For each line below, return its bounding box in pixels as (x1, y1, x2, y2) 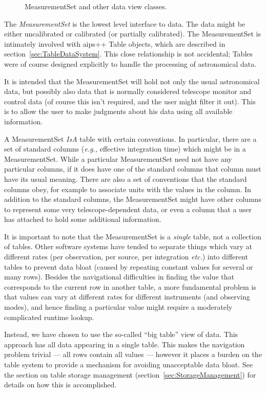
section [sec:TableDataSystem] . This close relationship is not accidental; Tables (4, 48, 253, 59)
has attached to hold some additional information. (4, 214, 161, 224)
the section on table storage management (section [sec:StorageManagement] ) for (4, 369, 256, 380)
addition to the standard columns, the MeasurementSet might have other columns (4, 194, 262, 204)
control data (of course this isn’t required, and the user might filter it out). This (4, 96, 256, 106)
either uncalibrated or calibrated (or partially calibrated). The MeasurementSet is (4, 28, 261, 39)
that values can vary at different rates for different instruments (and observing (4, 291, 250, 302)
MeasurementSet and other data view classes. (25, 1, 167, 11)
